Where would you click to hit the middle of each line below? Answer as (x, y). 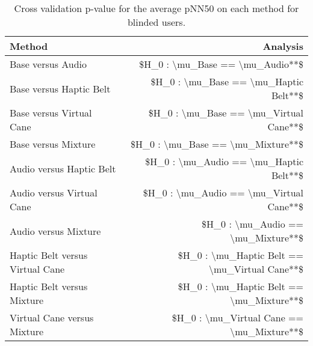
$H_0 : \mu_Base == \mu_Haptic (227, 81)
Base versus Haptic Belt (60, 88)
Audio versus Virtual (54, 193)
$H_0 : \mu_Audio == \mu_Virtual (223, 193)
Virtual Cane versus (52, 317)
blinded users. (156, 22)
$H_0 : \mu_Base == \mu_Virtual (226, 113)
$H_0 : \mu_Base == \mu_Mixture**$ (217, 144)
